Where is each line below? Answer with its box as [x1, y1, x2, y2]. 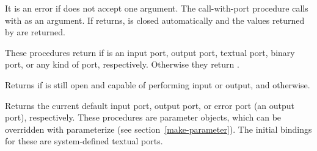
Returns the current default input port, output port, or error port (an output [5, 99, 295, 111]
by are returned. [5, 26, 65, 38]
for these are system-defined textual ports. [5, 135, 163, 147]
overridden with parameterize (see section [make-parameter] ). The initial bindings [5, 122, 312, 135]
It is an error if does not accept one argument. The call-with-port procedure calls [5, 2, 308, 14]
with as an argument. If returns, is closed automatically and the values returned [5, 13, 305, 26]
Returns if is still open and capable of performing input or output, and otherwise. [5, 78, 310, 91]
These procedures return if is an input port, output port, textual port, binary [5, 46, 295, 58]
